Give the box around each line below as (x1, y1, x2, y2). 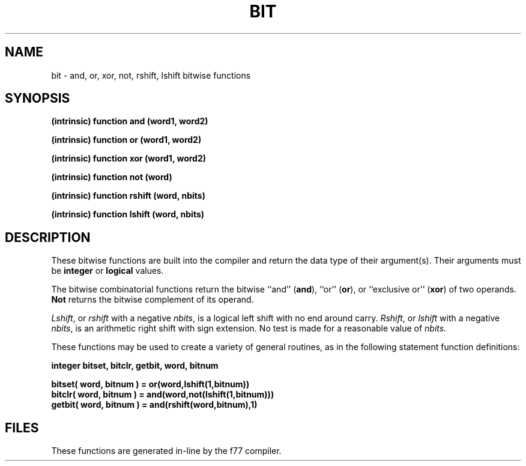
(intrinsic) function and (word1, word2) (51, 116, 208, 127)
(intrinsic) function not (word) (51, 172, 172, 183)
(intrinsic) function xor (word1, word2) (51, 153, 207, 164)
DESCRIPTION (5, 229, 91, 245)
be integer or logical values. (51, 265, 164, 276)
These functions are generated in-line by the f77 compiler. (51, 446, 282, 456)
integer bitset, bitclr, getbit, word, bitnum (51, 360, 219, 371)
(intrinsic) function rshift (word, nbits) (51, 190, 205, 201)
